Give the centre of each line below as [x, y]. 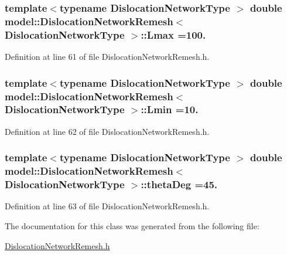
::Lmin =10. [170, 109]
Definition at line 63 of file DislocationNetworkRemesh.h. [107, 206]
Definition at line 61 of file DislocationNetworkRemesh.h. [107, 57]
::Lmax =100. [173, 34]
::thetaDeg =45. [179, 184]
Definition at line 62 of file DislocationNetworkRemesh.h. [107, 131]
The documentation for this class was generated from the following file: [132, 225]
